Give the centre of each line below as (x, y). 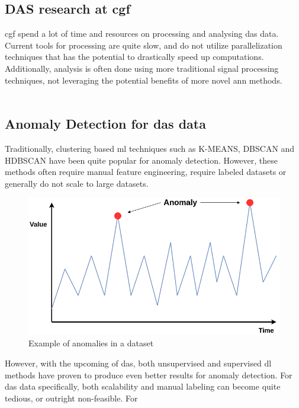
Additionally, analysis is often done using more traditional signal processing (142, 68)
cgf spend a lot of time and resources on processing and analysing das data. (142, 34)
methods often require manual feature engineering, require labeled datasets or (146, 172)
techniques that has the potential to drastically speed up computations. (134, 57)
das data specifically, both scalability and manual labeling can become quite (143, 386)
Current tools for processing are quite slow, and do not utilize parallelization (144, 45)
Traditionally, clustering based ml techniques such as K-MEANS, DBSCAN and (150, 148)
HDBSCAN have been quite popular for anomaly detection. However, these (142, 160)
